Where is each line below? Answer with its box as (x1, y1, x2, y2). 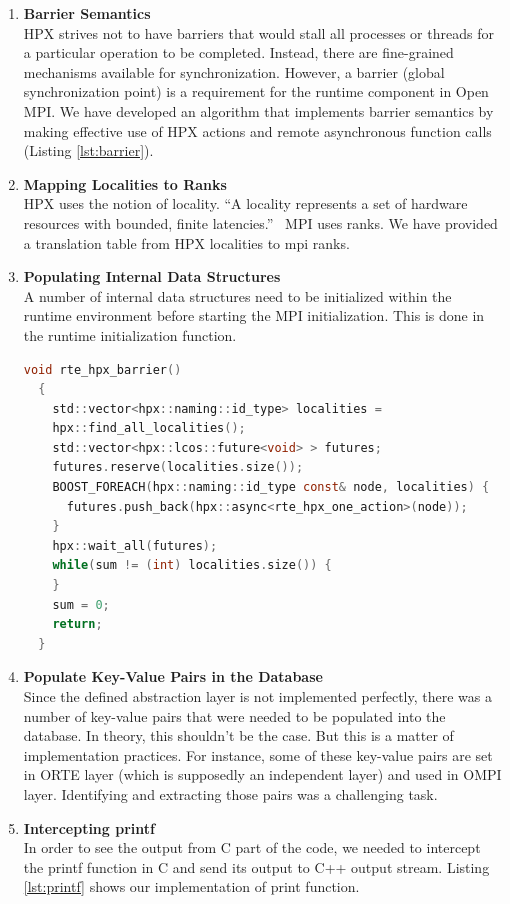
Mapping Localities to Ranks (23, 173, 227, 194)
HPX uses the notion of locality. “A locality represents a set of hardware (23, 193, 468, 214)
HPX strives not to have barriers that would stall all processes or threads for (23, 22, 494, 43)
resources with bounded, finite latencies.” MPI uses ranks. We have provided (23, 212, 498, 233)
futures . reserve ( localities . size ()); (52, 460, 304, 475)
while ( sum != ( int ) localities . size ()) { (52, 558, 332, 573)
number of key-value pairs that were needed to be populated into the (23, 705, 446, 726)
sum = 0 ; (52, 597, 110, 612)
